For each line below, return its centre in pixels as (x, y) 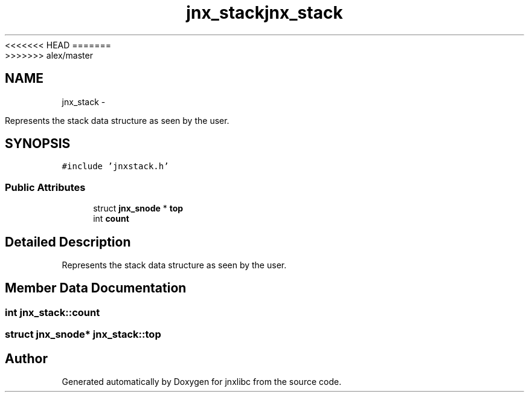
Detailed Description (68, 242)
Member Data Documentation (96, 288)
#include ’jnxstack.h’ (115, 166)
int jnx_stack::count (53, 312)
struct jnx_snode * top (138, 208)
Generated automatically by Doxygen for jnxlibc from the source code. (202, 382)
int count (111, 219)
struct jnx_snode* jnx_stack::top (83, 334)
